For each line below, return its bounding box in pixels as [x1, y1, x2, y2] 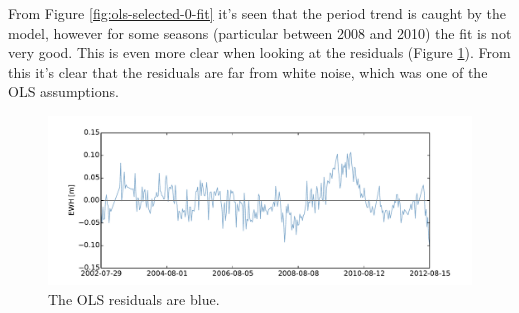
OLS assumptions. [8, 81, 119, 102]
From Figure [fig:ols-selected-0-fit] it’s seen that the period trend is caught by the [8, 3, 506, 23]
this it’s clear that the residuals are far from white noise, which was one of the [8, 61, 488, 82]
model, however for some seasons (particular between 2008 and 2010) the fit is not [8, 22, 512, 43]
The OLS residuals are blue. [48, 288, 220, 309]
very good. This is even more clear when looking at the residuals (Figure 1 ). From [8, 42, 511, 63]
